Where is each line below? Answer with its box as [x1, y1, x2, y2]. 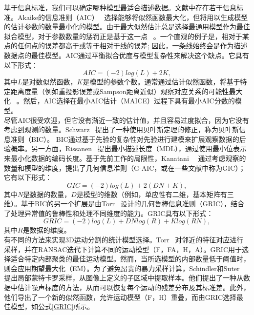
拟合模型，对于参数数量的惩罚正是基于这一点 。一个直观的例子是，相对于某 [4, 31, 249, 41]
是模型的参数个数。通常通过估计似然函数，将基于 [83, 77, 240, 87]
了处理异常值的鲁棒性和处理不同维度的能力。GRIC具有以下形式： [4, 208, 213, 218]
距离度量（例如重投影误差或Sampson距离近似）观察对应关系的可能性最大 [10, 86, 243, 96]
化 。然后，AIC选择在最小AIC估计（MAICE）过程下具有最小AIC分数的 [4, 96, 235, 106]
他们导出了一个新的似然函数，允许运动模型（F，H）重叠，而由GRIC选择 [4, 292, 237, 302]
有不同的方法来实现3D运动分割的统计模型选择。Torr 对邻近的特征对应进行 [4, 235, 244, 245]
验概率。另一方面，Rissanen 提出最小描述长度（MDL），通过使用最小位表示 [4, 143, 247, 154]
